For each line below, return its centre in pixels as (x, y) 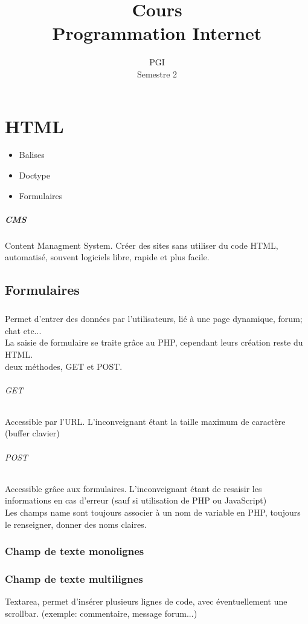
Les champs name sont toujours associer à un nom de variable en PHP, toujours (153, 512)
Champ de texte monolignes (75, 551)
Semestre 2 (157, 74)
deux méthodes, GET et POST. (64, 366)
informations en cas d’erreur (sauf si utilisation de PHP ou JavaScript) (136, 500)
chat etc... (23, 330)
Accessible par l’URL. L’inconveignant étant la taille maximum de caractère (145, 421)
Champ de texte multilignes (74, 579)
